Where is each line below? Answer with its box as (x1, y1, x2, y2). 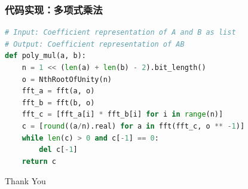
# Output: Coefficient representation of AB (5, 39, 185, 48)
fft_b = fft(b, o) (22, 98, 95, 107)
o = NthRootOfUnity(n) (22, 75, 112, 84)
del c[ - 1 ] (39, 145, 78, 154)
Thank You (5, 175, 46, 187)
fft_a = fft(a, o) (22, 87, 95, 96)
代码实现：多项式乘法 (5, 2, 103, 17)
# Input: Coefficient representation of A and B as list (5, 28, 236, 37)
